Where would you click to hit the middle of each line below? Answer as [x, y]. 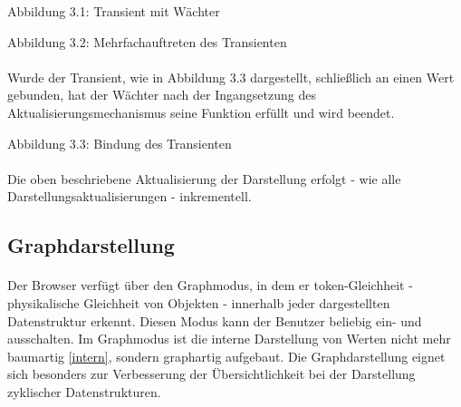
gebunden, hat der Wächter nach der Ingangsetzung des [162, 95]
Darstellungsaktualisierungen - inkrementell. [130, 196]
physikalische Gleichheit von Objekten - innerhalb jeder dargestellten [199, 302]
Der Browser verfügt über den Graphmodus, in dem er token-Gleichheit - [210, 285]
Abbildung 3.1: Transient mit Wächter [114, 11]
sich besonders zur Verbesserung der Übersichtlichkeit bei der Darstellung [211, 374]
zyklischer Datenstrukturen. [84, 391]
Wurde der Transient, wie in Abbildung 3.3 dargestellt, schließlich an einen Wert [231, 77]
